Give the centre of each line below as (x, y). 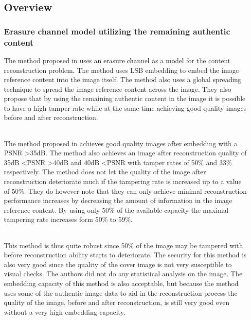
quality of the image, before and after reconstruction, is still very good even (117, 302)
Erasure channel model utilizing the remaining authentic (117, 31)
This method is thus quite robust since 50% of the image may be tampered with (124, 245)
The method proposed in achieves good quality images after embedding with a (121, 143)
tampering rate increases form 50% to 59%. (68, 219)
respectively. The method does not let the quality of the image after (105, 172)
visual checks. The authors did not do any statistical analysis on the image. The (123, 274)
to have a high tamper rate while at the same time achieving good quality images (125, 108)
